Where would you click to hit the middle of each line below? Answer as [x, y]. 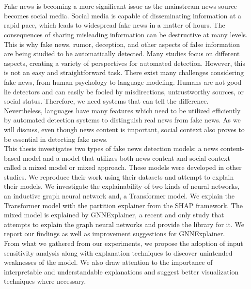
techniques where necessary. [45, 281]
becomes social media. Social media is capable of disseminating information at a [123, 15]
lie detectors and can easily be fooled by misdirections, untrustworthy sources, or [124, 91]
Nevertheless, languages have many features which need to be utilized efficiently [122, 110]
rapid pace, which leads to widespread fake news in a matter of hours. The [115, 25]
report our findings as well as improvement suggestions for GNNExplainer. [115, 234]
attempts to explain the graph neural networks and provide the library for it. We [124, 224]
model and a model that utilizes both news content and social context [126, 158]
